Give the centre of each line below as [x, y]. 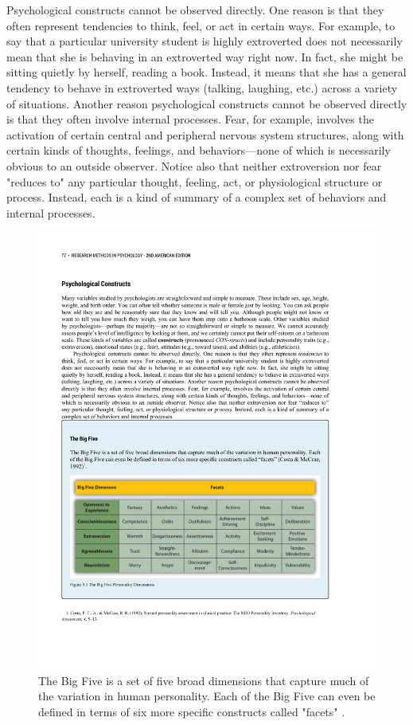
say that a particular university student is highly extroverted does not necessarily [205, 41]
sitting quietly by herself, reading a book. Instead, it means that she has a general [206, 72]
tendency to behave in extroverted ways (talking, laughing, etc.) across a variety [202, 87]
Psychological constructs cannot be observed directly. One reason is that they [195, 10]
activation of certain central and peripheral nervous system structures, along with [205, 134]
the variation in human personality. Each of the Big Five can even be [207, 696]
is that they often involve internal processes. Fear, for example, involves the [190, 119]
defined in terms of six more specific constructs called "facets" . [192, 711]
